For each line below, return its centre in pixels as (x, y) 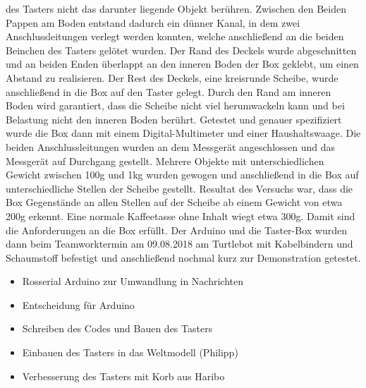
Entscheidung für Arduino (78, 304)
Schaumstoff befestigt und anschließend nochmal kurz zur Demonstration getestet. (183, 257)
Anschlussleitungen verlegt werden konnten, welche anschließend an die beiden (175, 36)
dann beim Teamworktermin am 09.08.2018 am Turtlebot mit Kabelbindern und (179, 244)
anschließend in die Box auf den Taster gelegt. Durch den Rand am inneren (169, 91)
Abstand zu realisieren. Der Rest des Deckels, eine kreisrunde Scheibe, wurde (172, 77)
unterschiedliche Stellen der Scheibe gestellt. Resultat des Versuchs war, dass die (179, 188)
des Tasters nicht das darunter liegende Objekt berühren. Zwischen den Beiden (176, 8)
